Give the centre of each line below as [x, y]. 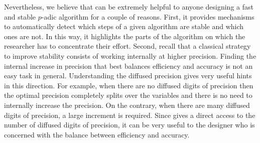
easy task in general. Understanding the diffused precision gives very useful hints [128, 76]
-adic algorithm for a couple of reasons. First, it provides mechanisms [148, 16]
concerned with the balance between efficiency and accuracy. [97, 134]
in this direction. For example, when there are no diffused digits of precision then [129, 85]
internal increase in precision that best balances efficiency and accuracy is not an [128, 65]
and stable [20, 16]
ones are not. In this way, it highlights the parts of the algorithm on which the [125, 36]
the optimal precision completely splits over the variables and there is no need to [128, 95]
